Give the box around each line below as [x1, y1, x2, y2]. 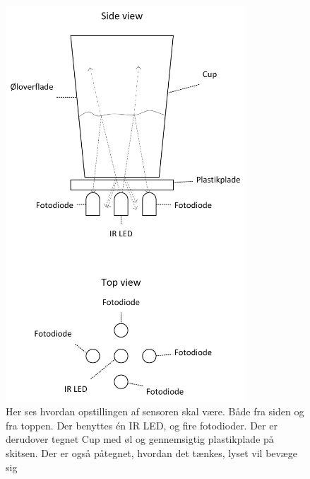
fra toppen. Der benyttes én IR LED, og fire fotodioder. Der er [6, 417, 278, 432]
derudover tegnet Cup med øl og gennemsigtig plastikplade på [6, 432, 274, 446]
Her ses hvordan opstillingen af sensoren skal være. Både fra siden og [6, 404, 304, 419]
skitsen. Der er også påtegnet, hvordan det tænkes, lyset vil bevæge [6, 446, 297, 461]
